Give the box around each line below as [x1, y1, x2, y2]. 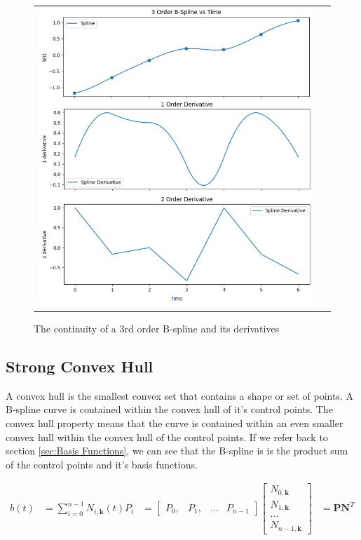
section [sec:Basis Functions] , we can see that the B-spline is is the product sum [6, 443, 348, 458]
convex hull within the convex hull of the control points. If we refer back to [6, 429, 328, 444]
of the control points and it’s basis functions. [6, 457, 198, 471]
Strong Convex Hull [6, 355, 154, 377]
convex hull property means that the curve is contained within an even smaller [6, 415, 343, 430]
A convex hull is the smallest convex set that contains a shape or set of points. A [6, 388, 354, 403]
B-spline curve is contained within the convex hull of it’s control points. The [6, 402, 333, 417]
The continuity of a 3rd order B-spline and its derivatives [34, 320, 280, 335]
